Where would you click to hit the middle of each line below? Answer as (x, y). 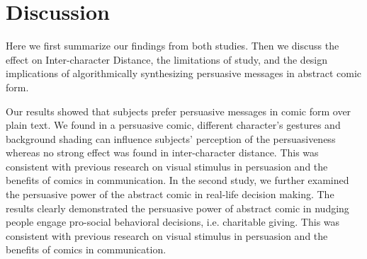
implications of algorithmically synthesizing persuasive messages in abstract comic (184, 73)
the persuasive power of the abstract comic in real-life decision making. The (170, 194)
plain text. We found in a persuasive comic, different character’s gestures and (173, 125)
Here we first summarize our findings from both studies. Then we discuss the (173, 46)
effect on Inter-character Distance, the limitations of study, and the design (167, 59)
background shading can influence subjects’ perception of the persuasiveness (171, 138)
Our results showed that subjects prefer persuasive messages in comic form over (179, 111)
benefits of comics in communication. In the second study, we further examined (177, 180)
